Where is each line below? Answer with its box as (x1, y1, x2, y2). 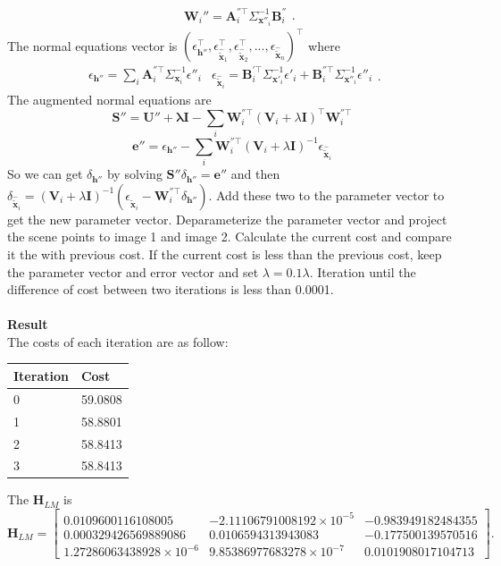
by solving (106, 165, 163, 183)
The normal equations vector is (7, 36, 178, 55)
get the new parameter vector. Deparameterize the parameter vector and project (7, 209, 447, 228)
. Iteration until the (309, 262, 416, 281)
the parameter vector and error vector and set (7, 262, 259, 281)
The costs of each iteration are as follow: (7, 332, 229, 351)
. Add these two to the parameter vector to (208, 185, 445, 204)
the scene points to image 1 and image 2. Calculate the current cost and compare (7, 227, 452, 246)
